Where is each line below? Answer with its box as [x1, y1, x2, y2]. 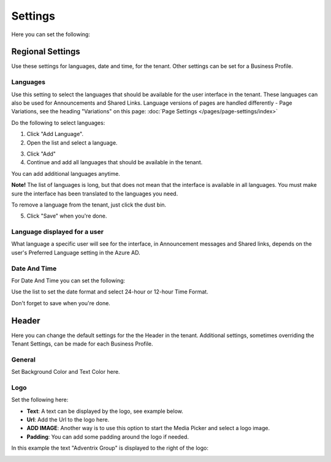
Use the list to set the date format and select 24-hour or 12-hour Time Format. [11, 288, 208, 295]
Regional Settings [11, 47, 81, 57]
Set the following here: [11, 396, 69, 404]
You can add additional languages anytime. [11, 170, 121, 177]
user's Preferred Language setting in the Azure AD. [11, 249, 140, 256]
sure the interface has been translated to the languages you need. [11, 190, 178, 197]
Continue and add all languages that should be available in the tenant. [26, 159, 203, 166]
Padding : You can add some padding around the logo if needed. [26, 433, 189, 441]
